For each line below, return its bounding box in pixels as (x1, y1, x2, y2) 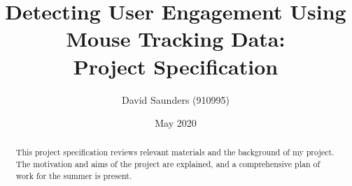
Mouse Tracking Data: (66, 24, 286, 53)
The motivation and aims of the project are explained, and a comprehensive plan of (15, 158, 321, 170)
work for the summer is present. (15, 169, 132, 181)
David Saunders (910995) (122, 92, 230, 107)
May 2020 (155, 116, 197, 130)
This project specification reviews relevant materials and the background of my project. (15, 146, 335, 158)
